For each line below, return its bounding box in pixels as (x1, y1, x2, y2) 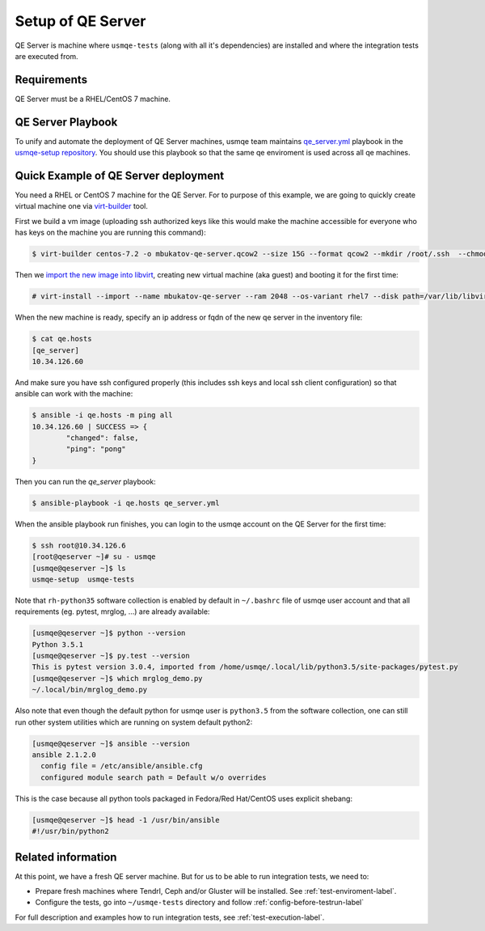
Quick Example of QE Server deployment (15, 168, 225, 182)
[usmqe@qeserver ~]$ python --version (32, 628, 186, 638)
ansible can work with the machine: (15, 389, 133, 399)
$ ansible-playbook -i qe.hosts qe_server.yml (32, 498, 220, 507)
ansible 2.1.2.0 (32, 751, 97, 760)
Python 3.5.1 (32, 640, 84, 649)
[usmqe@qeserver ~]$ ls (32, 563, 127, 573)
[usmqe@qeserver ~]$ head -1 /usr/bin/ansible (32, 815, 220, 824)
